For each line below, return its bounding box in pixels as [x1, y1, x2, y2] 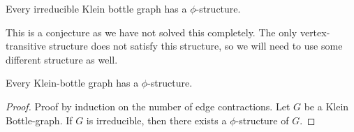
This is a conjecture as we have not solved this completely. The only [6, 24, 297, 39]
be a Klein [304, 98, 349, 113]
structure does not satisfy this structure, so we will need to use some [49, 38, 343, 53]
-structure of [235, 112, 289, 127]
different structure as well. [6, 52, 118, 66]
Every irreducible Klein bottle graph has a [6, 1, 187, 15]
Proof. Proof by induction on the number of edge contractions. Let [6, 98, 290, 113]
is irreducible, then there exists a [86, 112, 227, 127]
